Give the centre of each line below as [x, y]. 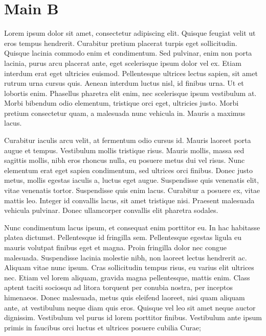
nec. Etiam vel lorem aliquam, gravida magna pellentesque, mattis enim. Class [127, 277]
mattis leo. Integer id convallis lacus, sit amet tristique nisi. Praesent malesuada [129, 200]
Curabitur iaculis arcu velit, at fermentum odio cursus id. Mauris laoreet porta [128, 140]
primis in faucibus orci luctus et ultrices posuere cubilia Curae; [103, 327]
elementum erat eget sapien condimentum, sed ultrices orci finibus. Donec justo [128, 170]
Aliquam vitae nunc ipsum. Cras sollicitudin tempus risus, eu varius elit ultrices [129, 267]
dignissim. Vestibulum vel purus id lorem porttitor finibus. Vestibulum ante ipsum [133, 317]
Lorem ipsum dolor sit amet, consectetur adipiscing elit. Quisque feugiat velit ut [130, 33]
